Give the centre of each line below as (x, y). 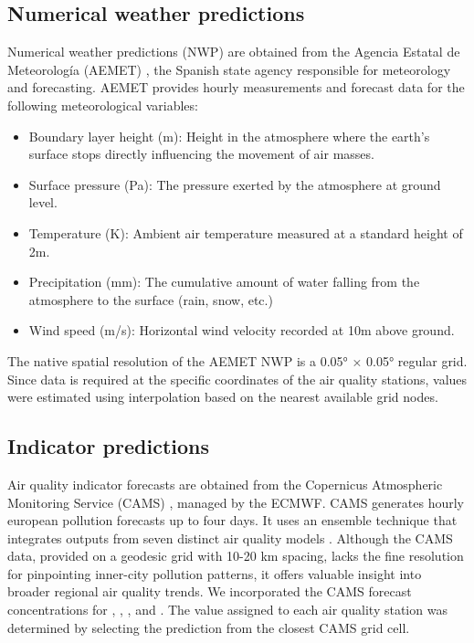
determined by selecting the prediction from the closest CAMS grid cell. (209, 627)
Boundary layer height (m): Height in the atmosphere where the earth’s (229, 136)
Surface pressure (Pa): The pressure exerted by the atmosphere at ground (235, 184)
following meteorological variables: (103, 105)
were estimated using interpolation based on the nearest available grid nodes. (223, 397)
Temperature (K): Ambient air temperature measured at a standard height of (246, 232)
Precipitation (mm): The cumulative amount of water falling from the (224, 282)
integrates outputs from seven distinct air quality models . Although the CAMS (230, 538)
